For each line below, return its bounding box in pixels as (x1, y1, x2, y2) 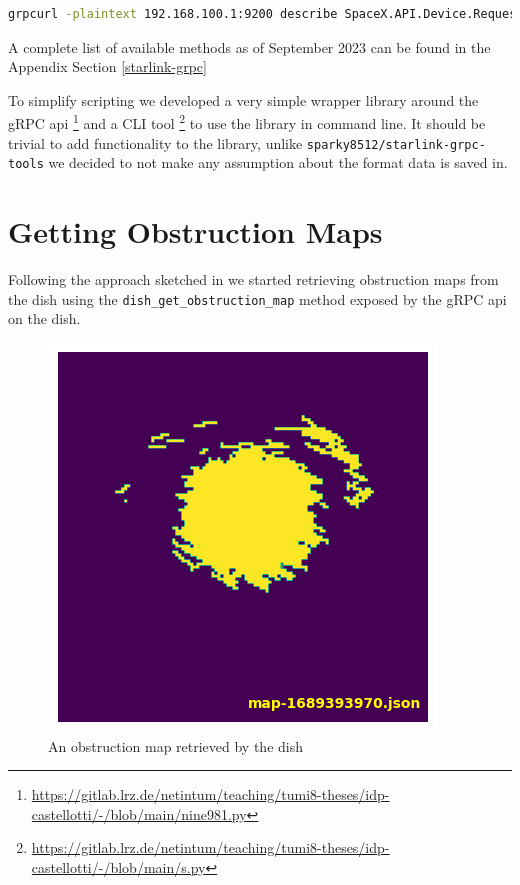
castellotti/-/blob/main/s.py (31, 856, 206, 877)
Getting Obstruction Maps (8, 211, 383, 252)
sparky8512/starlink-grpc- (306, 137, 486, 152)
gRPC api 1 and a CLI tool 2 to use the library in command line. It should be (8, 110, 486, 134)
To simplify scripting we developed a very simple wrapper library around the (8, 89, 479, 110)
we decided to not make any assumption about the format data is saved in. (48, 152, 508, 173)
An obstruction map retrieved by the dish (48, 735, 304, 756)
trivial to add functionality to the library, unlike (8, 132, 303, 153)
